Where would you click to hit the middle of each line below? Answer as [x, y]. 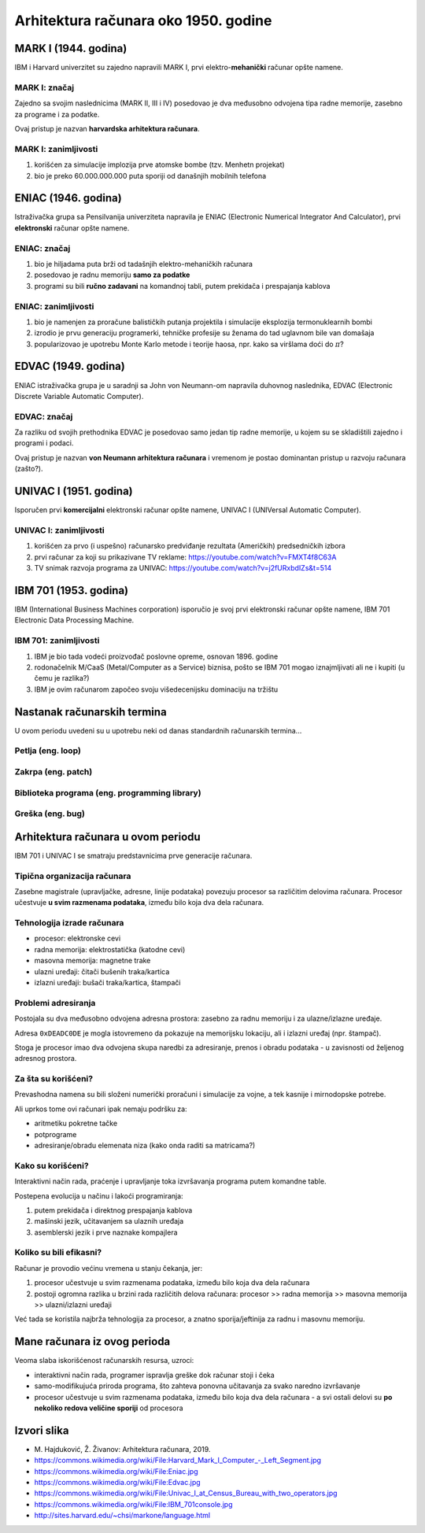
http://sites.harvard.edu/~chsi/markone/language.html [122, 1516]
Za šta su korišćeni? [54, 1079]
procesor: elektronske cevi [78, 938]
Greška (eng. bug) [50, 814]
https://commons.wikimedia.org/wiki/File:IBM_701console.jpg [133, 1504]
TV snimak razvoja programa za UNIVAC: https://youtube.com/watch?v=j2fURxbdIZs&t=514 [183, 568]
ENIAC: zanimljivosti [54, 306]
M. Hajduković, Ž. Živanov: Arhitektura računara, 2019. [122, 1449]
